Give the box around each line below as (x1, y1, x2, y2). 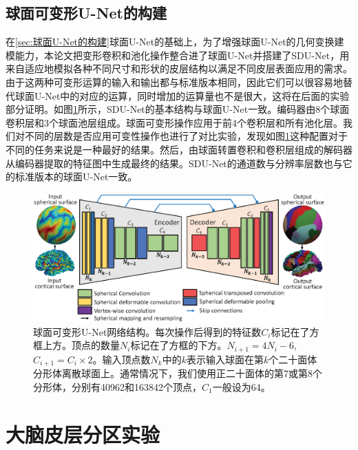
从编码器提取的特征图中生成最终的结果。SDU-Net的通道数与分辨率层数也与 (6, 156, 343, 170)
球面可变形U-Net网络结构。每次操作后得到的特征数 (33, 324, 262, 339)
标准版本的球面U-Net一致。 (14, 169, 138, 184)
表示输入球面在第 (187, 352, 264, 366)
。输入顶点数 (92, 352, 151, 366)
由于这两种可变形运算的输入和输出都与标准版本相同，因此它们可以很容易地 (6, 74, 343, 89)
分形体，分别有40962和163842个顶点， (33, 379, 202, 394)
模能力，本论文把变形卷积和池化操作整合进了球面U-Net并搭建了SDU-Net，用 (6, 47, 350, 62)
